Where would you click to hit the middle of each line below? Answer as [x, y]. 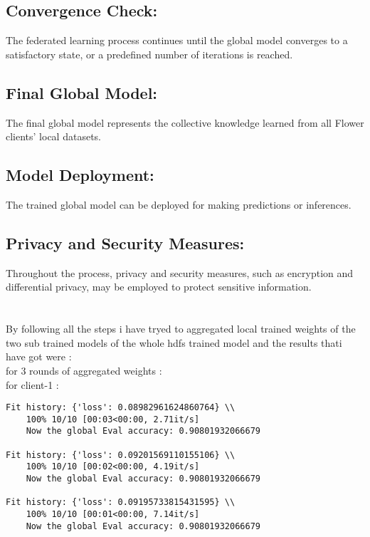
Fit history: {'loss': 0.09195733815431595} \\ [121, 502]
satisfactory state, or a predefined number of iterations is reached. [149, 54]
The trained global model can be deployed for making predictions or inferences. [179, 204]
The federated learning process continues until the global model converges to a [177, 40]
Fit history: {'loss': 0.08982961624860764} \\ [121, 408]
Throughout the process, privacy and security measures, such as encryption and [180, 272]
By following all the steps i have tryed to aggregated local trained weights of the [181, 329]
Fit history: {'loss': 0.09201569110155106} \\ [121, 455]
